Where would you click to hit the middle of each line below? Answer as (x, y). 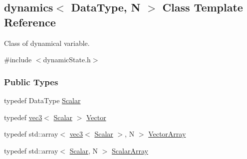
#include (18, 60)
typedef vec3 (23, 117)
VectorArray (167, 134)
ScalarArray (130, 150)
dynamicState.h (67, 60)
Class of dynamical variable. (47, 43)
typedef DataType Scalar (42, 100)
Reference (30, 22)
